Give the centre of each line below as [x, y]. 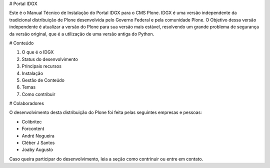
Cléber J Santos [38, 143]
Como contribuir [38, 94]
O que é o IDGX [38, 52]
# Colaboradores [27, 103]
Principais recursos [42, 66]
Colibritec [32, 121]
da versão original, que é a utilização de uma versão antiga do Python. [82, 34]
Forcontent [33, 129]
